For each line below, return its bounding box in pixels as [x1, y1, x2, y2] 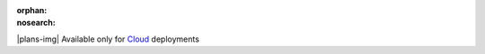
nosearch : [16, 18, 56, 28]
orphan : [16, 5, 48, 15]
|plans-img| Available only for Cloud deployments [16, 34, 199, 44]
